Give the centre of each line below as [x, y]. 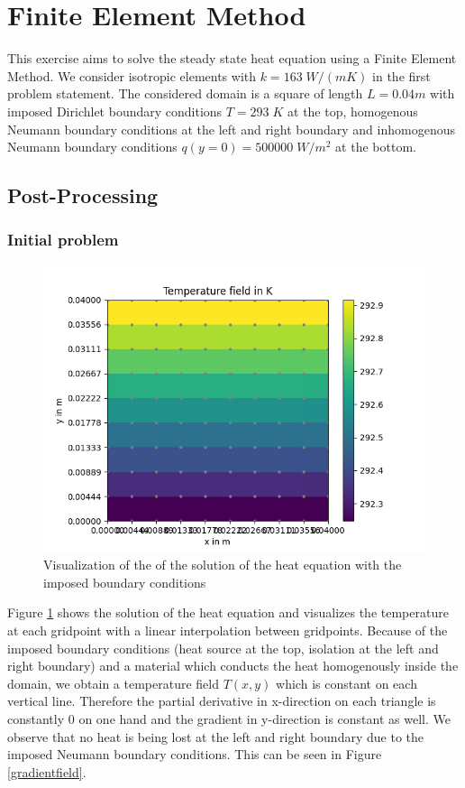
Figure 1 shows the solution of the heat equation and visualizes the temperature [228, 612]
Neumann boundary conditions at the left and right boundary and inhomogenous [231, 129]
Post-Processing [83, 195]
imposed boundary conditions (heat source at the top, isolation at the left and [223, 648]
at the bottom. [376, 147]
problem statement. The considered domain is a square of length [185, 93]
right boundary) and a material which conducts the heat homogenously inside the [233, 666]
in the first [401, 75]
